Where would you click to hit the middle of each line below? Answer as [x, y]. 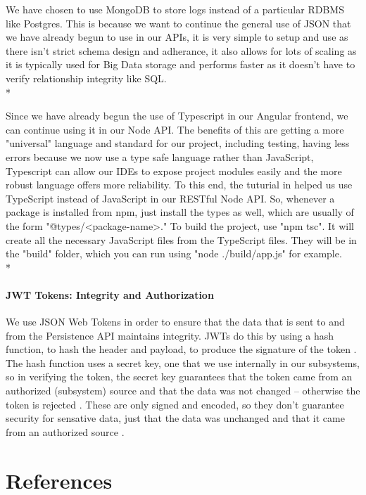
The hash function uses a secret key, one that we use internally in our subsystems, [183, 362]
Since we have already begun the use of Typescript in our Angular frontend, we [177, 116]
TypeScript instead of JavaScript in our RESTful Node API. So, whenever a [170, 198]
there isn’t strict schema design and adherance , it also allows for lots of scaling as [181, 50]
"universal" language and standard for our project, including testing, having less [178, 143]
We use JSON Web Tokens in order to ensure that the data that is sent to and [175, 322]
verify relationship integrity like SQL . [86, 78]
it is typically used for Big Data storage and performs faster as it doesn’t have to [181, 64]
